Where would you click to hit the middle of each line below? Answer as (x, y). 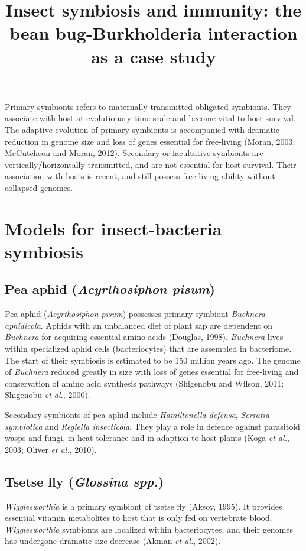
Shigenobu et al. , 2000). (48, 395)
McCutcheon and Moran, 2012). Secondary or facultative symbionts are (134, 153)
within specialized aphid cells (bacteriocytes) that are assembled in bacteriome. (148, 349)
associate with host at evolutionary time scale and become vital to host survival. (150, 118)
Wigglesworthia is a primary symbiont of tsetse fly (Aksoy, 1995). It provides (144, 506)
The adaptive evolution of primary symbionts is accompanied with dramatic (142, 129)
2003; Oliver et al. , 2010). (51, 449)
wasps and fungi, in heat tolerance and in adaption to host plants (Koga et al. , (147, 438)
